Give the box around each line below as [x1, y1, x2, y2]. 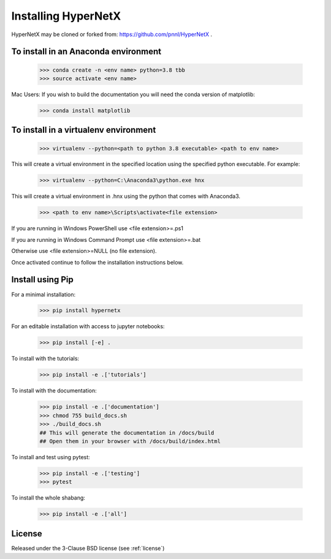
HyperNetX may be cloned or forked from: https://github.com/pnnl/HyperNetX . [11, 31, 213, 38]
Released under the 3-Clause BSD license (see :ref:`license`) [11, 544, 165, 552]
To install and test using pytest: [11, 453, 90, 460]
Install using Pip [11, 274, 74, 285]
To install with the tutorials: [11, 355, 80, 362]
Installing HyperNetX [11, 9, 121, 23]
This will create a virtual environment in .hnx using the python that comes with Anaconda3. [11, 193, 241, 200]
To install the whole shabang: [11, 494, 86, 501]
